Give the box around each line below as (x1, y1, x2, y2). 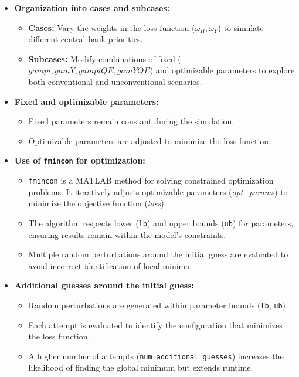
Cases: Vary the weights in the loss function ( (28, 21, 195, 33)
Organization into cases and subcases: (14, 2, 170, 13)
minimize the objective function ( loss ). (28, 197, 167, 209)
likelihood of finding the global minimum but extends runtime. (28, 361, 253, 373)
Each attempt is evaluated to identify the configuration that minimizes (28, 318, 283, 331)
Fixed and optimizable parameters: (14, 95, 159, 107)
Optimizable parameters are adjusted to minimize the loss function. (28, 134, 271, 147)
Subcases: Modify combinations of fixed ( (28, 52, 181, 64)
